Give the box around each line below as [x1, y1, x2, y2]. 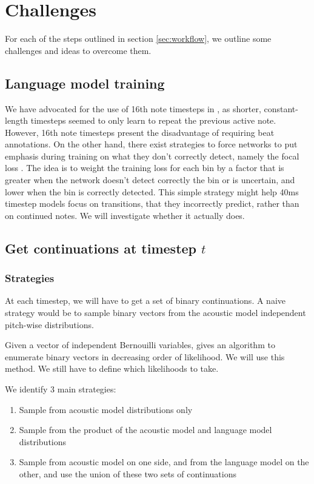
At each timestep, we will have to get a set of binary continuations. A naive [5, 294, 286, 307]
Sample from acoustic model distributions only [19, 403, 193, 415]
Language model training [5, 73, 165, 92]
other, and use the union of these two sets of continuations [19, 467, 236, 480]
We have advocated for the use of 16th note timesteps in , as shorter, [5, 102, 261, 115]
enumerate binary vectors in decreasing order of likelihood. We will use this [5, 350, 285, 363]
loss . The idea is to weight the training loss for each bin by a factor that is [5, 161, 284, 174]
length [5, 114, 28, 127]
